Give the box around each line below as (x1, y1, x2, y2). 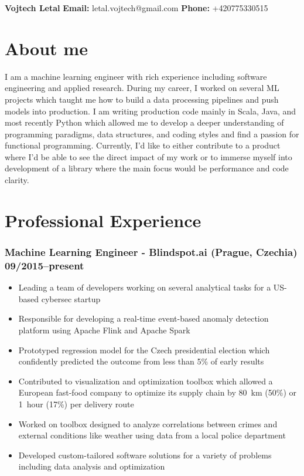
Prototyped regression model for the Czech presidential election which (18, 343, 270, 356)
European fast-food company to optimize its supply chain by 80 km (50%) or (18, 386, 296, 399)
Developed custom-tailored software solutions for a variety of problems (18, 448, 272, 461)
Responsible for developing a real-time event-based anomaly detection (18, 312, 269, 325)
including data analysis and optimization (18, 460, 165, 472)
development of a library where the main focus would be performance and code (5, 162, 289, 174)
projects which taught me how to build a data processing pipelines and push (5, 93, 279, 105)
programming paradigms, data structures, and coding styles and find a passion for (5, 127, 299, 140)
